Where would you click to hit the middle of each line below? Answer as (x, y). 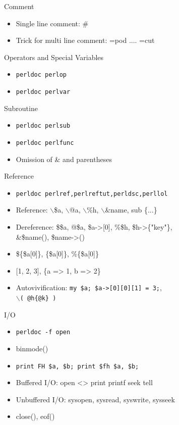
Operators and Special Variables (54, 57)
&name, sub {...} (131, 210)
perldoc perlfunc (45, 143)
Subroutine (21, 108)
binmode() (32, 348)
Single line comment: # (52, 23)
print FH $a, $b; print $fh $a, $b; (77, 366)
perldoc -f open (43, 332)
